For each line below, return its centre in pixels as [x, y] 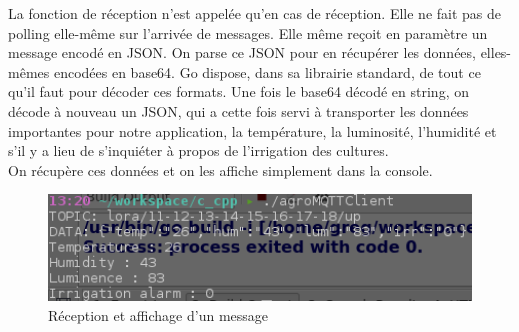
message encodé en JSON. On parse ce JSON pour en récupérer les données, [242, 52]
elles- [496, 52]
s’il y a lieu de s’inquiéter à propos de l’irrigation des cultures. [198, 150]
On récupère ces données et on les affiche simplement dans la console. [220, 169]
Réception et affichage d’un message [158, 314]
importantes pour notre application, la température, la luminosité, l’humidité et [252, 130]
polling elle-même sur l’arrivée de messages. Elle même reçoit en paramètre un [248, 32]
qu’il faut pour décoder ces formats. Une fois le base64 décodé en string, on [238, 91]
